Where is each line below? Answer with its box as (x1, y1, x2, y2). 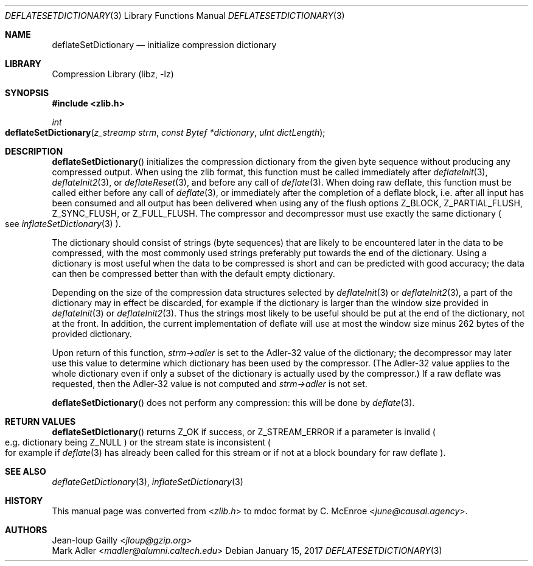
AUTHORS (5, 525, 47, 535)
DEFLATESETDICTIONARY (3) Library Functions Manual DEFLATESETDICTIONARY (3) (5, 10, 345, 21)
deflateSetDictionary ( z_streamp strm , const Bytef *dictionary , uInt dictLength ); (5, 127, 326, 138)
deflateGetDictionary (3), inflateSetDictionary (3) (52, 477, 243, 487)
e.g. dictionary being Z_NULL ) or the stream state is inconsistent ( (5, 437, 271, 447)
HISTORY (5, 495, 43, 506)
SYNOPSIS (5, 88, 49, 98)
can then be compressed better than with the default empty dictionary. (52, 268, 335, 279)
